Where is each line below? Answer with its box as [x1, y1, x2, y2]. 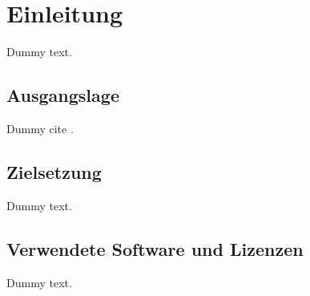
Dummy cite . [6, 120, 74, 136]
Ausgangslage [6, 83, 119, 107]
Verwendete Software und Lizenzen [6, 236, 304, 261]
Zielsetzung [6, 159, 102, 184]
